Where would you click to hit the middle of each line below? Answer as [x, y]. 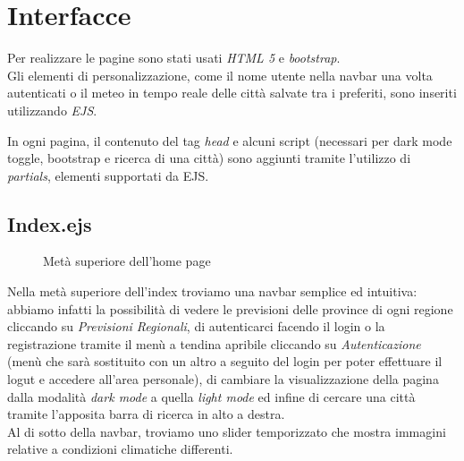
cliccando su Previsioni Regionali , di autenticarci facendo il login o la [196, 326]
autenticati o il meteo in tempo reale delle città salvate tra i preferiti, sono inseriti [232, 93]
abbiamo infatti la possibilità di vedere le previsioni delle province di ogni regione [230, 308]
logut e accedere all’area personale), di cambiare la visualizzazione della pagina [223, 379]
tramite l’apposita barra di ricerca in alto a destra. [146, 414]
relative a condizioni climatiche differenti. [120, 449]
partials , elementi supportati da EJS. [108, 175]
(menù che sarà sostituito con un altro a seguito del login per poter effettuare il [225, 361]
